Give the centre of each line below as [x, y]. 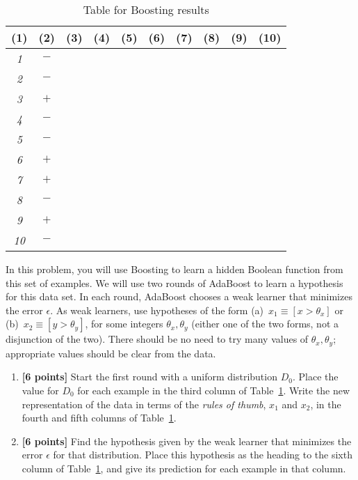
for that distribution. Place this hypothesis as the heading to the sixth [203, 455]
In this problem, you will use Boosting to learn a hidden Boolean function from [174, 269]
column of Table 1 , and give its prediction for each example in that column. [184, 468]
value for [40, 390]
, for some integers [124, 324]
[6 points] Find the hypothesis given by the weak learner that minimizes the [187, 441]
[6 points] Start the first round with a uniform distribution [149, 377]
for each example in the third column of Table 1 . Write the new [214, 390]
